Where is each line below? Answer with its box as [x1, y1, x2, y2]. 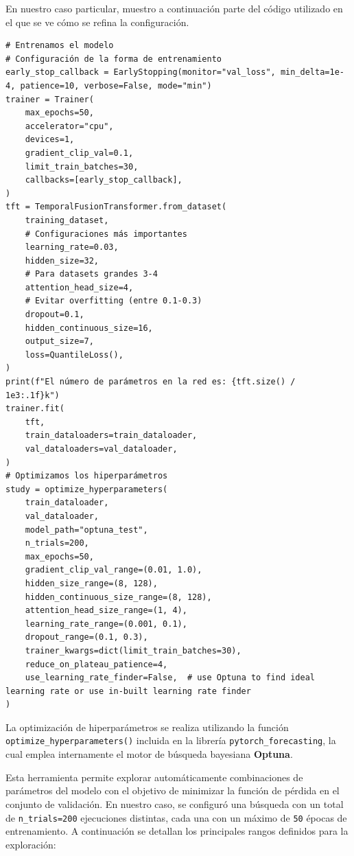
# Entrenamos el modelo [5, 41, 114, 51]
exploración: [5, 837, 56, 851]
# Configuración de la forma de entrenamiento [5, 54, 222, 64]
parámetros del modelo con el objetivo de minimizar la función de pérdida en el [5, 783, 340, 798]
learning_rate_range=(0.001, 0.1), [25, 618, 187, 629]
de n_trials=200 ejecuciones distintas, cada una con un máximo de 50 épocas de [5, 810, 347, 824]
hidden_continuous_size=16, [25, 323, 153, 333]
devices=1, [25, 135, 75, 145]
